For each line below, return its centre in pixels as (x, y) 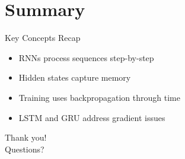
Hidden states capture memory (75, 77)
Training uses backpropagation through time (99, 97)
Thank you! (26, 137)
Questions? (25, 149)
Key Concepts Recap (43, 38)
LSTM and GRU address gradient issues (92, 117)
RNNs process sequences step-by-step (86, 57)
